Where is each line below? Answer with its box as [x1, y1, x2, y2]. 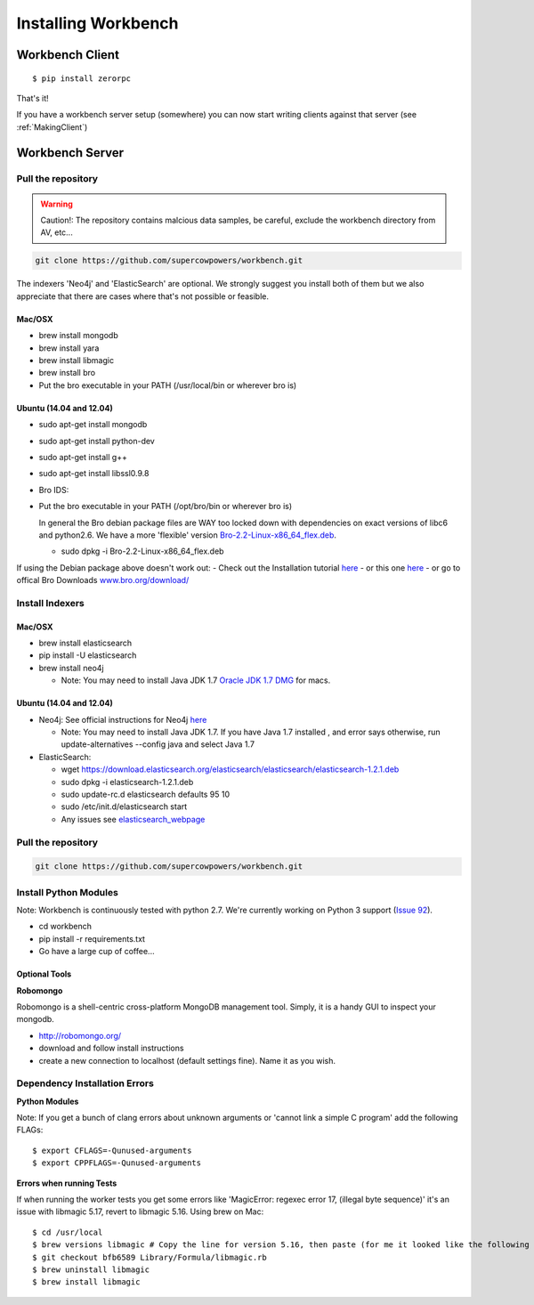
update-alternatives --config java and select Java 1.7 [61, 739, 255, 750]
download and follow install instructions [38, 1042, 184, 1054]
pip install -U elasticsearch [38, 650, 137, 661]
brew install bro [38, 368, 96, 378]
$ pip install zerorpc [32, 73, 132, 84]
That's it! [16, 93, 49, 103]
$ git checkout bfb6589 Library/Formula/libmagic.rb [32, 1252, 267, 1262]
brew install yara [38, 343, 100, 353]
